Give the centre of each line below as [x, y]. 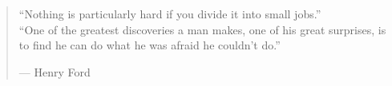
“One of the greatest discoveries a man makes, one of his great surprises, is [202, 29]
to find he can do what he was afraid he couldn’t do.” [150, 45]
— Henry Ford [55, 71]
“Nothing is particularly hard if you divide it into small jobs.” [170, 14]
